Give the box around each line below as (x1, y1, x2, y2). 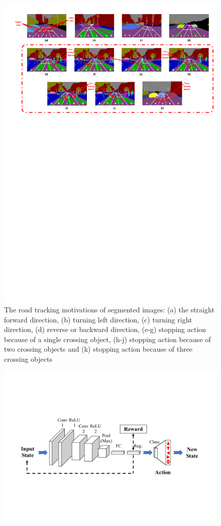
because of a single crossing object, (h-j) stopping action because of (4, 334, 211, 344)
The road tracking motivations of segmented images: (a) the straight (4, 304, 214, 314)
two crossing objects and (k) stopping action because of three (4, 344, 192, 354)
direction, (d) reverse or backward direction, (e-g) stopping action (4, 324, 206, 335)
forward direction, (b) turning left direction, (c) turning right (4, 314, 192, 324)
